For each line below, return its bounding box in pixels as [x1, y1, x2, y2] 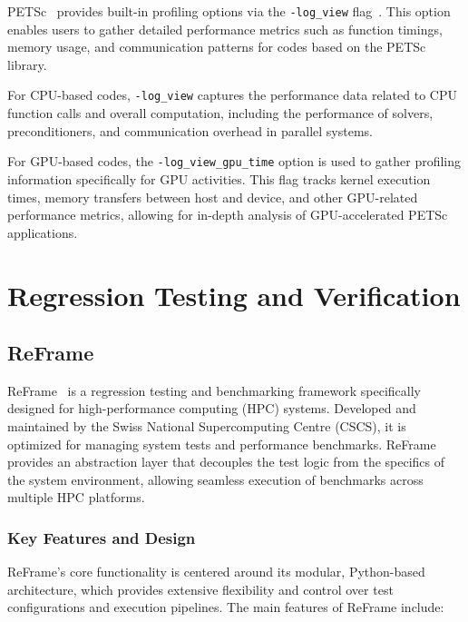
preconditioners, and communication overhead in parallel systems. [7, 121, 373, 140]
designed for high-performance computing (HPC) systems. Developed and [7, 399, 416, 418]
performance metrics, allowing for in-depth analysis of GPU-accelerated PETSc [7, 205, 448, 224]
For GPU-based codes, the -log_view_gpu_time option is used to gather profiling [7, 152, 462, 171]
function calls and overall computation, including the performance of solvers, [7, 104, 434, 123]
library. [7, 54, 47, 74]
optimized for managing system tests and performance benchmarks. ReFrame [7, 434, 436, 453]
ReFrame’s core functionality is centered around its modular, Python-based [7, 562, 425, 581]
